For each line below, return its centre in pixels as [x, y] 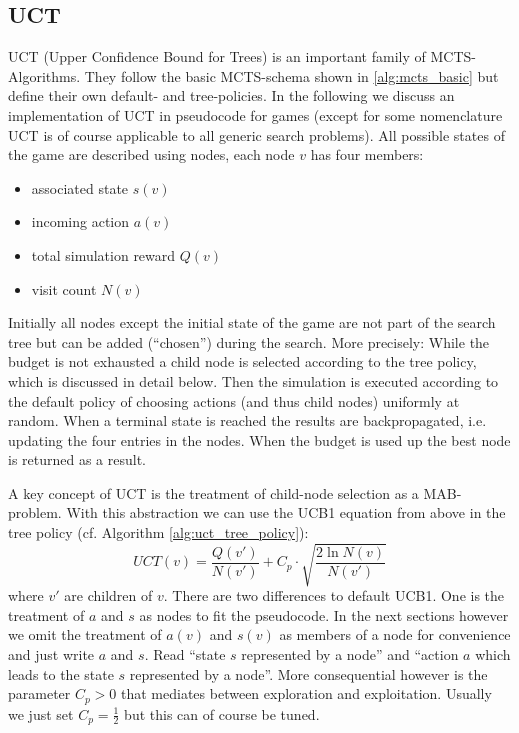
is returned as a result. [77, 459]
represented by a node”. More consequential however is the [308, 673]
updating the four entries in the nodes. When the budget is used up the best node [259, 439]
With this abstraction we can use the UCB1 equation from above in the [286, 512]
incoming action [80, 221]
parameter [39, 693]
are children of [108, 595]
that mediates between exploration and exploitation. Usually [306, 693]
